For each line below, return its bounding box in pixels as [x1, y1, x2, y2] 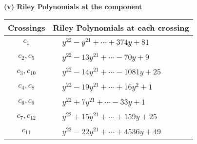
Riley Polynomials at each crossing [53, 21, 189, 33]
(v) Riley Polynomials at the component [4, 1, 142, 11]
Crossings [8, 21, 45, 33]
